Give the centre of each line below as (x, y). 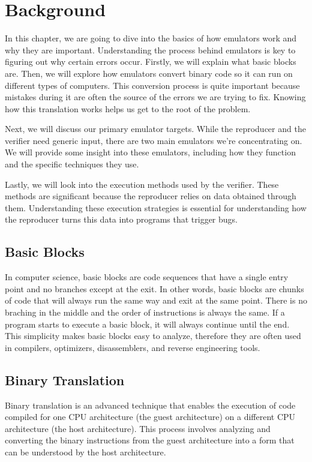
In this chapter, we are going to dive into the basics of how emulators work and (151, 38)
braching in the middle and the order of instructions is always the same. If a (145, 312)
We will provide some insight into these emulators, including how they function (150, 152)
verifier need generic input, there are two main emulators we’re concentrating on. (154, 140)
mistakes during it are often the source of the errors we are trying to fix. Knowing (155, 97)
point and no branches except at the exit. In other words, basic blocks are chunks (154, 288)
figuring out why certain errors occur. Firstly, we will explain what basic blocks (151, 61)
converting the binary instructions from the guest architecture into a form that (150, 440)
